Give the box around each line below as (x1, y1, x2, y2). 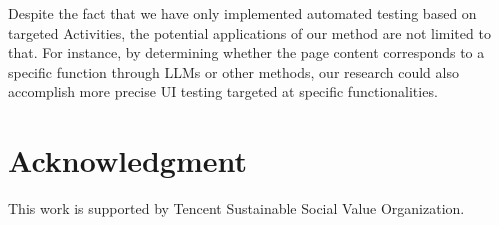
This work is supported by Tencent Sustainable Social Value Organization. (8, 198, 465, 219)
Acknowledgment (8, 140, 247, 181)
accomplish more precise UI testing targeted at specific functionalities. (8, 81, 438, 102)
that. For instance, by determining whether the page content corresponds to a (8, 42, 485, 63)
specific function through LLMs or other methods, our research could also (8, 61, 459, 82)
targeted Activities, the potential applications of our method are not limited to (8, 22, 491, 43)
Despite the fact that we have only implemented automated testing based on (8, 3, 477, 23)
